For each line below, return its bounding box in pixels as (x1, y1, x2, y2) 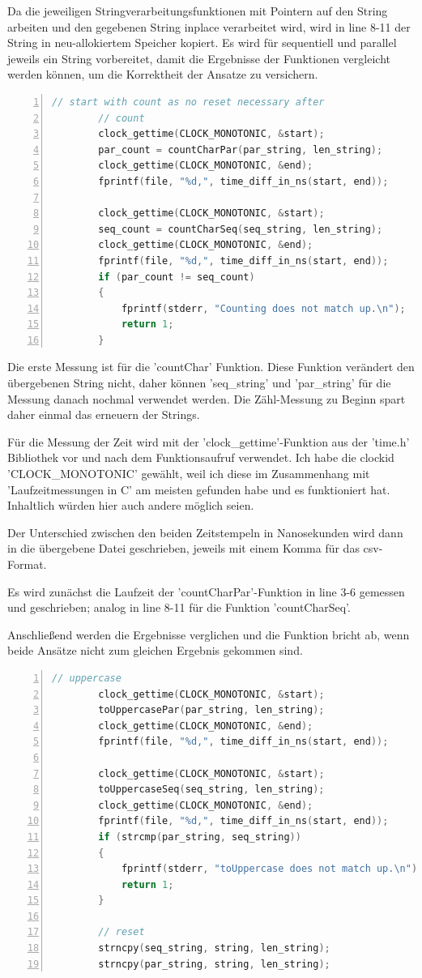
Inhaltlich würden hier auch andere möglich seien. (7, 497, 254, 514)
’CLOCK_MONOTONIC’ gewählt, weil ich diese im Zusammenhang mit (7, 465, 370, 482)
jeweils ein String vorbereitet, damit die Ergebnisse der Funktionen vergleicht (7, 49, 390, 66)
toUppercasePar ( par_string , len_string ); (98, 704, 325, 716)
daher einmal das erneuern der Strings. (7, 406, 200, 423)
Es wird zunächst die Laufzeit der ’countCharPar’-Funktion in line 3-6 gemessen (7, 583, 405, 600)
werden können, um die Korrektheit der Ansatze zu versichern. (7, 66, 318, 83)
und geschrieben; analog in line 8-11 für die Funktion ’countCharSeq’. (7, 599, 351, 616)
